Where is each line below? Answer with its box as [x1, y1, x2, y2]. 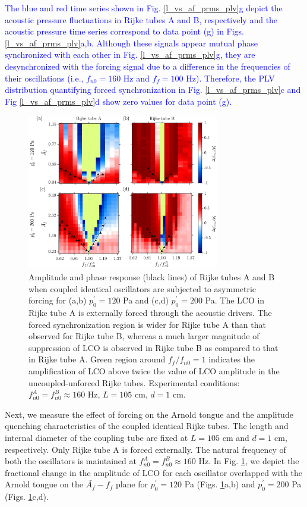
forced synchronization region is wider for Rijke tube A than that [29, 318, 266, 330]
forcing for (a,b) [29, 294, 87, 306]
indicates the [208, 353, 255, 365]
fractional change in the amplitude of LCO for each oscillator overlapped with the [5, 466, 302, 478]
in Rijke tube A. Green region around [29, 353, 166, 365]
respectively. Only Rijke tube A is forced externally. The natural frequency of [5, 443, 286, 455]
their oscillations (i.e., [5, 71, 84, 84]
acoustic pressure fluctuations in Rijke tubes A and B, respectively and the [5, 13, 278, 26]
